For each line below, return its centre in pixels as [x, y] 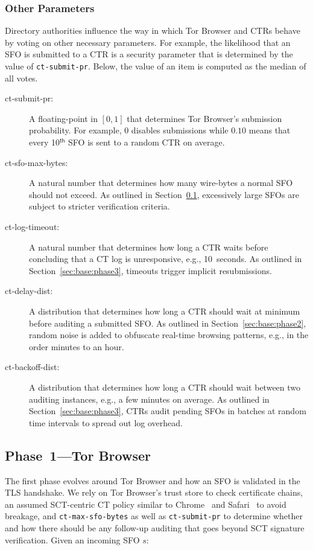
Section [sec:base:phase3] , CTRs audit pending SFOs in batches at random [168, 411]
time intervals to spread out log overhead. [106, 422]
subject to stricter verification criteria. [100, 206]
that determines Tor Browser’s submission [204, 118]
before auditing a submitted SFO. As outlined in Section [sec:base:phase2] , [168, 323]
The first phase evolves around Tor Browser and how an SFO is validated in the [153, 480]
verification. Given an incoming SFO [72, 539]
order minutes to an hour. [77, 346]
